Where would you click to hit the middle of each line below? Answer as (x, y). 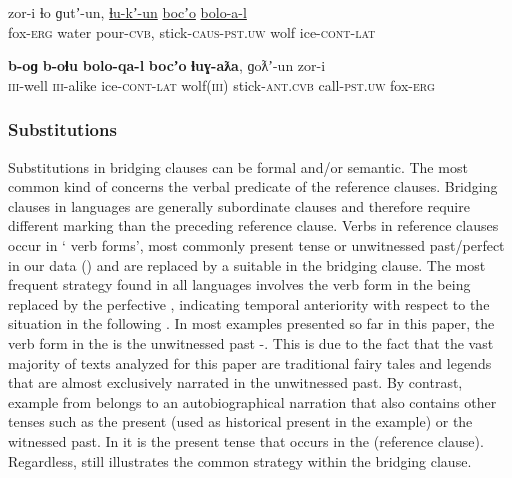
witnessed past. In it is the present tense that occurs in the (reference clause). (246, 440)
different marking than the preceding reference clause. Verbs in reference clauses (253, 225)
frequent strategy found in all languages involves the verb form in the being (239, 284)
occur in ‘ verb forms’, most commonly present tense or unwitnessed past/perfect (256, 244)
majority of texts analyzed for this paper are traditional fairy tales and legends (250, 362)
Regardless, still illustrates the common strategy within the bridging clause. (240, 460)
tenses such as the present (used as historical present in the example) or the (240, 421)
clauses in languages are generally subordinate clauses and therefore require (239, 205)
